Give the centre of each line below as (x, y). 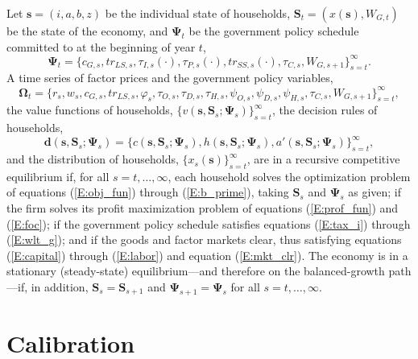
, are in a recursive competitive (323, 159)
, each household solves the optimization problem (289, 176)
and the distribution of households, (93, 159)
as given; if (375, 192)
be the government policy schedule (274, 31)
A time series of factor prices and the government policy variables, (170, 78)
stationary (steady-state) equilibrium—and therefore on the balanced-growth (196, 271)
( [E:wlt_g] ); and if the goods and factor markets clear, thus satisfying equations (204, 239)
